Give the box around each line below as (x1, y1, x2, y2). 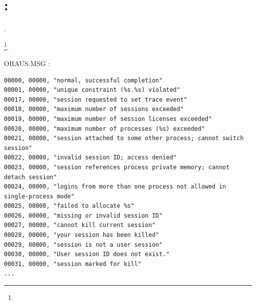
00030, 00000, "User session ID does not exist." (4, 251, 170, 258)
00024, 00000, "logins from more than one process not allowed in (4, 183, 226, 190)
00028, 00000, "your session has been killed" (4, 231, 159, 239)
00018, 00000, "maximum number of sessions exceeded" (4, 106, 184, 113)
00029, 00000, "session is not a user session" (4, 241, 163, 248)
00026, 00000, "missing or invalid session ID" (4, 212, 163, 219)
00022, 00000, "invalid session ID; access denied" (4, 154, 177, 161)
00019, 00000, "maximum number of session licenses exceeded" (4, 115, 212, 122)
